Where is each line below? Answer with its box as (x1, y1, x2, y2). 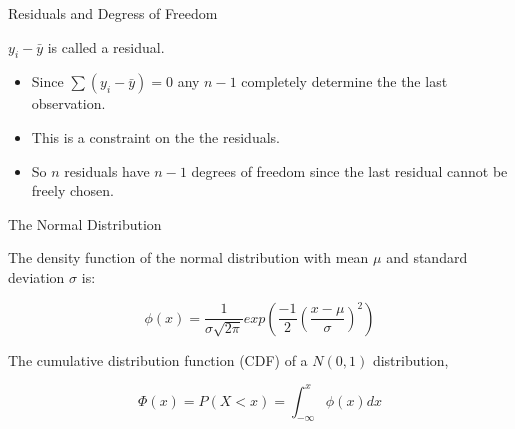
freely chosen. (31, 180, 114, 201)
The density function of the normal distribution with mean (8, 247, 369, 268)
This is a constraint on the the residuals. (31, 126, 280, 147)
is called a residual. (47, 36, 165, 57)
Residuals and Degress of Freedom (8, 3, 218, 23)
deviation (8, 266, 65, 287)
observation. (31, 93, 106, 114)
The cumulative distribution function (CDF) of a (8, 349, 308, 370)
